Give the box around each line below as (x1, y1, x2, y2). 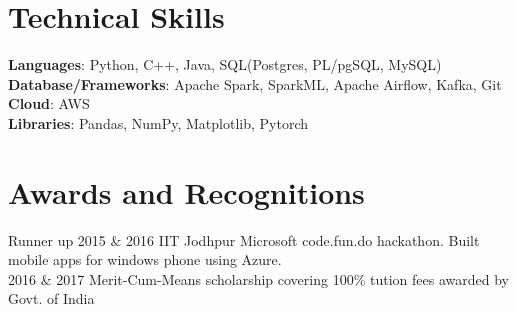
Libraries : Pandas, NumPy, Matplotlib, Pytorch (8, 112, 308, 133)
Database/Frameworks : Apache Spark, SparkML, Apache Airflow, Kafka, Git (8, 73, 502, 94)
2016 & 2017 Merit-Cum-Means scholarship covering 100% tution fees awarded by (8, 268, 509, 289)
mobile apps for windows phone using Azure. (8, 249, 282, 270)
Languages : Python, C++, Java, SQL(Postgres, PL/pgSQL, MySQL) (8, 54, 442, 75)
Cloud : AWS (8, 93, 90, 114)
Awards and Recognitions (8, 171, 365, 212)
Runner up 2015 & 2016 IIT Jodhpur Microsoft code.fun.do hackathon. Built (8, 229, 480, 250)
